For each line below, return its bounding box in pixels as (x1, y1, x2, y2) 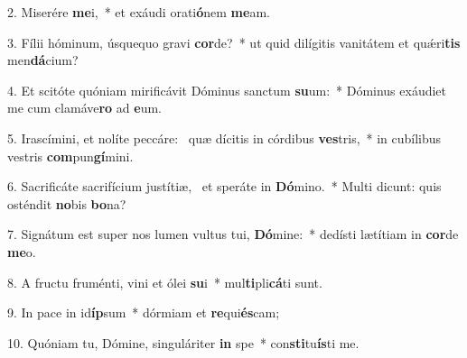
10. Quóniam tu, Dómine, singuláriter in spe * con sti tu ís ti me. (7, 333, 360, 352)
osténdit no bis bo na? (7, 194, 126, 213)
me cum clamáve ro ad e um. (7, 98, 162, 117)
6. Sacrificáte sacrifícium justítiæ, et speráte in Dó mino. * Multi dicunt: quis (7, 177, 442, 196)
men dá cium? (7, 50, 79, 69)
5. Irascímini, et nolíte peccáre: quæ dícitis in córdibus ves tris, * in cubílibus (7, 128, 442, 147)
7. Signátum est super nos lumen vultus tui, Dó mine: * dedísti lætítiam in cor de (7, 225, 459, 243)
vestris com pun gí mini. (7, 146, 134, 165)
